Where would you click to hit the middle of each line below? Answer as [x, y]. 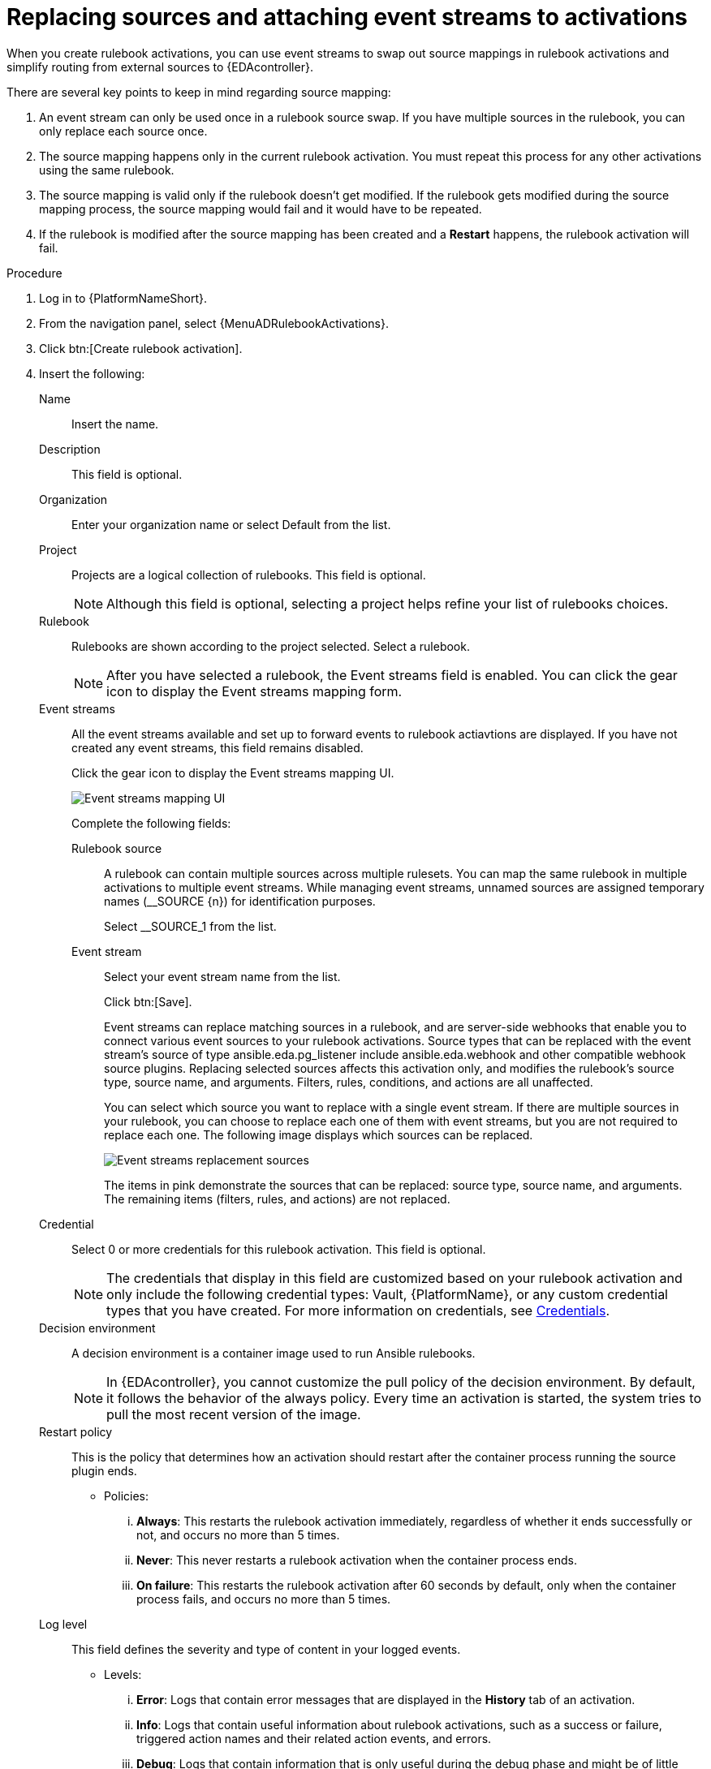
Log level [63, 1624]
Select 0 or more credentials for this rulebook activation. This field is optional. [279, 1249]
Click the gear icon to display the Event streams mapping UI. [233, 773]
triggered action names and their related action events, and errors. [314, 1738]
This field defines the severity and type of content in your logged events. [266, 1649]
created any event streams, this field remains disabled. [218, 747]
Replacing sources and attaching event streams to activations [347, 17]
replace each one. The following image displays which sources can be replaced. [319, 1134]
